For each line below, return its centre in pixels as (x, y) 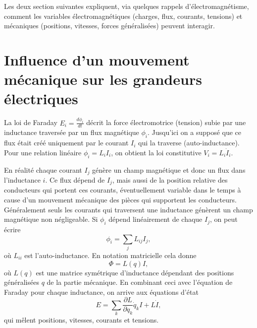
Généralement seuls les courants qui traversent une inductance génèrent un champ (128, 209)
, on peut (224, 219)
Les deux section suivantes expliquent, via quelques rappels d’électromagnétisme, (127, 6)
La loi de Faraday (31, 122)
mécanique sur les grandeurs (103, 79)
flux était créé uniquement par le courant (66, 143)
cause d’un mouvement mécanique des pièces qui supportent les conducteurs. (120, 200)
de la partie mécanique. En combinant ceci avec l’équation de (140, 282)
